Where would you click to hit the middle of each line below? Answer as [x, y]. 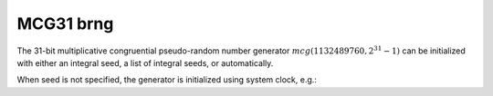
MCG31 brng [65, 24]
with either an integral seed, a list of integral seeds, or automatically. [145, 62]
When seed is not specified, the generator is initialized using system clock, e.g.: [167, 80]
